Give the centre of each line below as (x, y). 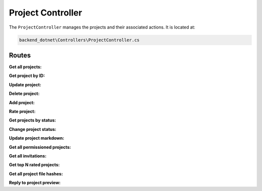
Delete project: (24, 94)
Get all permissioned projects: (40, 147)
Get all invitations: (28, 156)
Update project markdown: (37, 138)
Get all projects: (25, 67)
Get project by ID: (27, 76)
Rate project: (22, 111)
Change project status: (33, 129)
